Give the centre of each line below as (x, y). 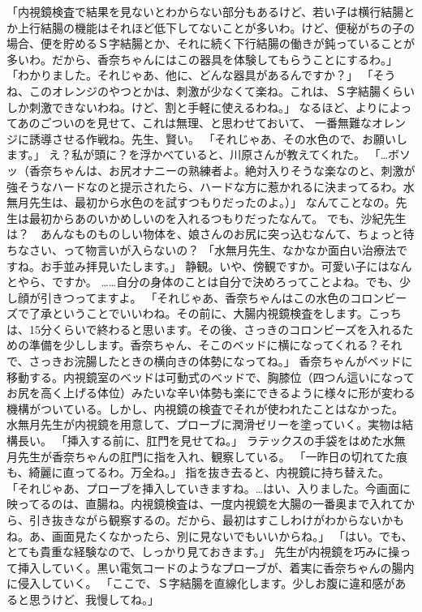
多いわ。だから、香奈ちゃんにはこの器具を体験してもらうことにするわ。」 (202, 59)
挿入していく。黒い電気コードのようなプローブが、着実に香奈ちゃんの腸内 (216, 567)
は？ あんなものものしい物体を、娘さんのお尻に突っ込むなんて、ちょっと (205, 234)
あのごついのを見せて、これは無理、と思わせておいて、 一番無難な (195, 123)
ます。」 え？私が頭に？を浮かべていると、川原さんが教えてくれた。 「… (198, 154)
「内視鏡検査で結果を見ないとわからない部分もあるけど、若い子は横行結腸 (205, 11)
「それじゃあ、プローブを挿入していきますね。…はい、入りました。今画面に (209, 488)
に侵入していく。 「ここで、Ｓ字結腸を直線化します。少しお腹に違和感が (201, 583)
